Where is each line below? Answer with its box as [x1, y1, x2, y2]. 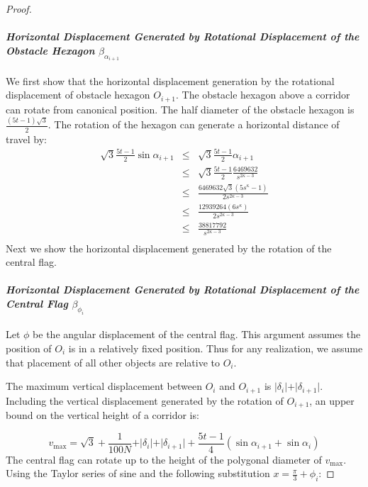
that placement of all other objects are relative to [6, 354, 220, 369]
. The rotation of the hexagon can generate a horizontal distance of [48, 117, 340, 132]
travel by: [6, 131, 47, 146]
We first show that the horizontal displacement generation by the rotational [6, 73, 335, 88]
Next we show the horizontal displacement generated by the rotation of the [6, 240, 332, 255]
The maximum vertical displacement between [6, 379, 202, 393]
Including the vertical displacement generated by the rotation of [6, 393, 284, 408]
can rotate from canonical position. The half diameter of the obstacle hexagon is [6, 101, 355, 116]
